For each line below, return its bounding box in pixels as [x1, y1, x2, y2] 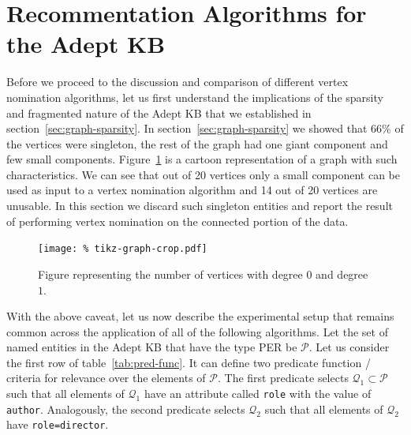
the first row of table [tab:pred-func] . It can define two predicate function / [6, 354, 371, 370]
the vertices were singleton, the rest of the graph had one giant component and [6, 135, 388, 152]
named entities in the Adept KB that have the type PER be [6, 339, 297, 355]
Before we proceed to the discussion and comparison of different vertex [6, 73, 349, 90]
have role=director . [6, 416, 109, 433]
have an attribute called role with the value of [144, 385, 372, 402]
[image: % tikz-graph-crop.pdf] [38, 243, 207, 255]
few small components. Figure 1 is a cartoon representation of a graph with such [6, 151, 398, 167]
